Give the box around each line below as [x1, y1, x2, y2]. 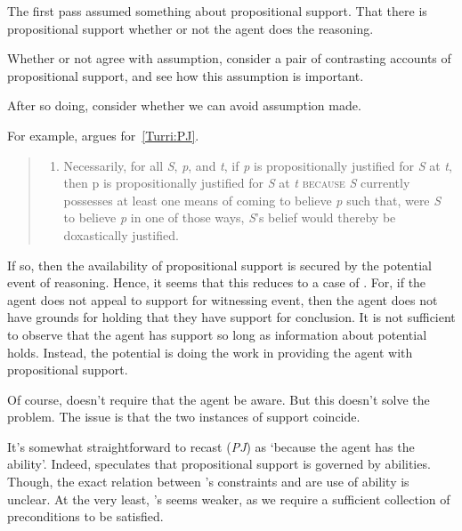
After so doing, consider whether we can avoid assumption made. [7, 96, 361, 115]
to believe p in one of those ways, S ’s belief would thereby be [63, 208, 396, 227]
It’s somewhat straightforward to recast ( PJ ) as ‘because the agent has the [7, 437, 415, 455]
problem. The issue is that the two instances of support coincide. [7, 407, 361, 426]
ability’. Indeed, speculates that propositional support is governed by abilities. [7, 455, 431, 473]
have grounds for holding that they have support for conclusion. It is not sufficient [7, 308, 456, 326]
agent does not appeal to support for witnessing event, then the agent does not [7, 290, 438, 309]
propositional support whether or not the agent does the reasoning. [7, 19, 374, 37]
